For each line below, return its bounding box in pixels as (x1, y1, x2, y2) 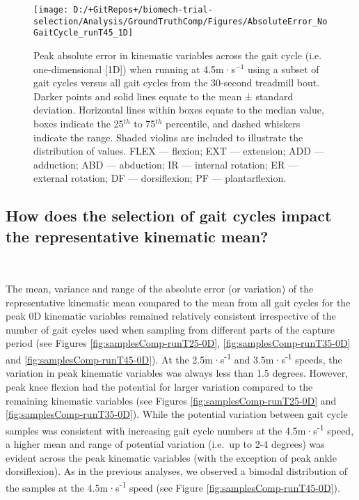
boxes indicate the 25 (33, 116, 124, 130)
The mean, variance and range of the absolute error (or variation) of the (6, 281, 314, 296)
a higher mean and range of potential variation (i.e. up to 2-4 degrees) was (6, 436, 325, 451)
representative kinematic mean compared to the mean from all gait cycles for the (6, 295, 351, 309)
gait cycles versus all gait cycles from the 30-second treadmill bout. (33, 75, 320, 90)
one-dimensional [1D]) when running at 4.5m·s (33, 61, 236, 76)
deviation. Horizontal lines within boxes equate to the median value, (33, 102, 324, 117)
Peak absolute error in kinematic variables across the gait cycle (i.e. (33, 47, 322, 62)
